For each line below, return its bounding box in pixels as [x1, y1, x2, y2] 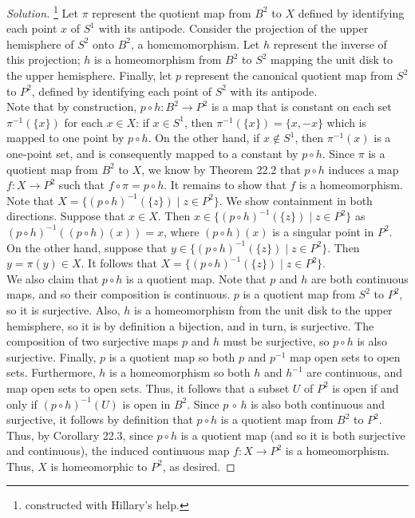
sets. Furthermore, [6, 364, 96, 381]
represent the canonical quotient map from [184, 67, 393, 84]
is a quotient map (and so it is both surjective [180, 426, 405, 443]
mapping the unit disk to [271, 51, 393, 68]
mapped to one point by [6, 129, 125, 146]
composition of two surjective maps [6, 333, 179, 350]
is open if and [332, 379, 399, 396]
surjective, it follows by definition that [6, 411, 193, 428]
